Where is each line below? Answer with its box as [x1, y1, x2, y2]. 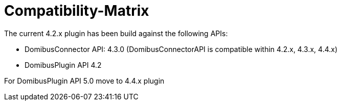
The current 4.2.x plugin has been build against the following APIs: [4, 29, 228, 38]
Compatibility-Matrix [4, 2, 149, 19]
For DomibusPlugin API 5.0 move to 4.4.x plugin [4, 76, 165, 85]
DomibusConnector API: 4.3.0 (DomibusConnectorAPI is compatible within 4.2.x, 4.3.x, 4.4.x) [25, 44, 338, 54]
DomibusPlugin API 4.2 [25, 60, 102, 69]
